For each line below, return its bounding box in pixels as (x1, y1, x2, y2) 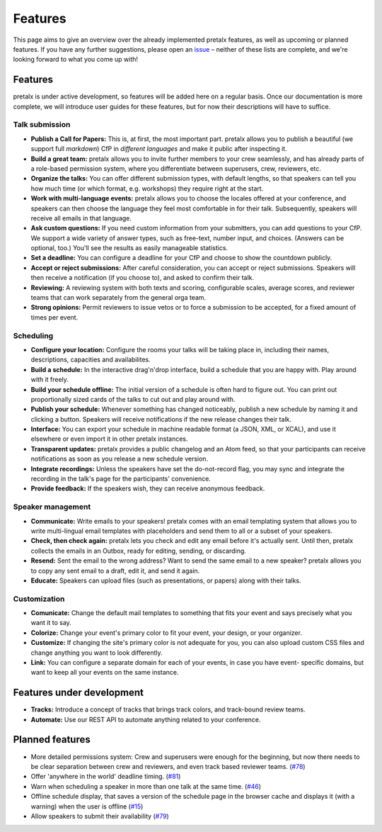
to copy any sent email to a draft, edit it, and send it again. (30, 566, 200, 575)
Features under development (13, 687, 144, 699)
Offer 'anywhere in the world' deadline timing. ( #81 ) (30, 772, 181, 781)
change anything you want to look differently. (30, 648, 163, 657)
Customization (13, 594, 65, 604)
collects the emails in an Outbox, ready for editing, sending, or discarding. (30, 546, 247, 555)
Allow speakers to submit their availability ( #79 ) (30, 811, 169, 820)
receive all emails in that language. (30, 213, 132, 223)
